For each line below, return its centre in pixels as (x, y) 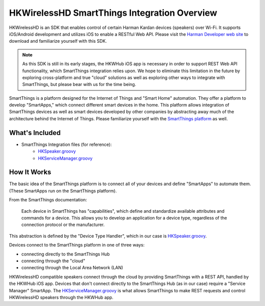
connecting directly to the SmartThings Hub (66, 254)
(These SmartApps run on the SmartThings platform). (63, 191)
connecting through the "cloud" (53, 261)
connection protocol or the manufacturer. (63, 225)
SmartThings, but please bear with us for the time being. (79, 84)
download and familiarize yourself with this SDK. (58, 41)
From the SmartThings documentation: (48, 200)
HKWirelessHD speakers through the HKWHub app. (61, 297)
